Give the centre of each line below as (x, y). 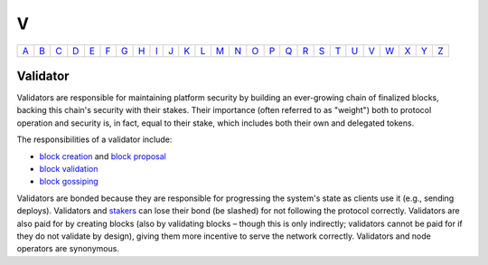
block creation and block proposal (103, 156)
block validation (69, 169)
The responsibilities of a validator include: (94, 139)
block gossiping (69, 182)
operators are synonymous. (68, 249)
